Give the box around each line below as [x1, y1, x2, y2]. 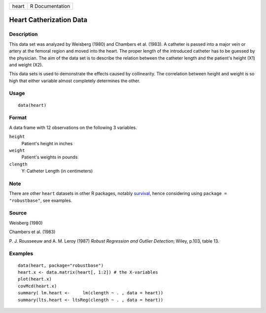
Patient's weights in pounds [21, 154, 78, 160]
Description [9, 31, 38, 38]
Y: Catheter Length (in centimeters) [21, 168, 93, 174]
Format [9, 114, 27, 121]
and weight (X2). [9, 62, 43, 67]
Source [9, 210, 27, 217]
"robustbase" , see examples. [9, 197, 72, 203]
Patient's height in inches [21, 140, 73, 146]
